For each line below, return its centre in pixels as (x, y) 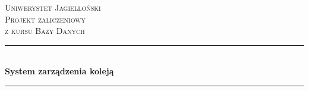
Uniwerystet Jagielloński (53, 7)
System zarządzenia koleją (59, 71)
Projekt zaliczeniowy (45, 19)
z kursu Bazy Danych (45, 31)
